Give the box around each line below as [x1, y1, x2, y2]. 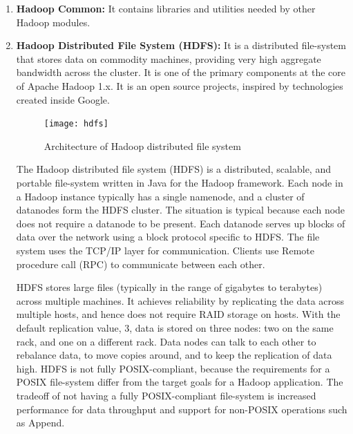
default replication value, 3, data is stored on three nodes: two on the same [16, 320, 334, 334]
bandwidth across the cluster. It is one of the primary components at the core [16, 65, 345, 79]
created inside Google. [16, 92, 110, 106]
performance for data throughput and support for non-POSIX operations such [16, 402, 347, 416]
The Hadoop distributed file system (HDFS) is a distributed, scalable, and [16, 162, 331, 176]
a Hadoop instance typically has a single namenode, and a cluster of [16, 189, 305, 203]
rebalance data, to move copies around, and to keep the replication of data [16, 348, 332, 362]
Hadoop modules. [16, 15, 90, 29]
